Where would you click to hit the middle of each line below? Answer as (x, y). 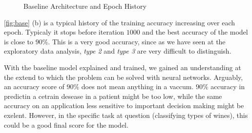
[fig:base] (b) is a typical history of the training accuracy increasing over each (120, 22)
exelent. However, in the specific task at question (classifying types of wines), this (126, 115)
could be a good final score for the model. (66, 124)
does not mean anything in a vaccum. (137, 86)
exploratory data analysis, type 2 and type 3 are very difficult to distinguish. (118, 51)
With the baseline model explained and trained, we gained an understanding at (123, 67)
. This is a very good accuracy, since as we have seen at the (137, 41)
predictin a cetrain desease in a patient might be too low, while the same (113, 96)
